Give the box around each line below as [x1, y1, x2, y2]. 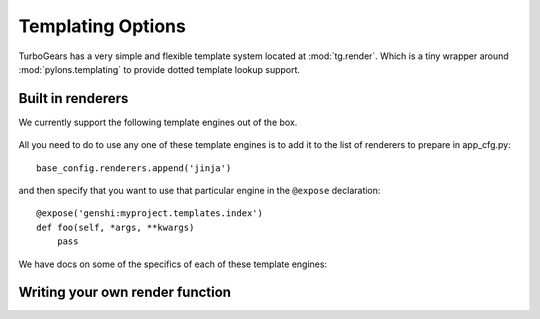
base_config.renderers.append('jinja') [36, 162, 232, 174]
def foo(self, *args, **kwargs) [36, 221, 195, 233]
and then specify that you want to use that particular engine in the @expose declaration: [18, 185, 381, 197]
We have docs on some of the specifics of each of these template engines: [18, 258, 328, 270]
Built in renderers [18, 90, 129, 107]
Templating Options [18, 15, 187, 37]
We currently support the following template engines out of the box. [18, 116, 298, 128]
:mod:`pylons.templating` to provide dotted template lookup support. [18, 63, 300, 75]
